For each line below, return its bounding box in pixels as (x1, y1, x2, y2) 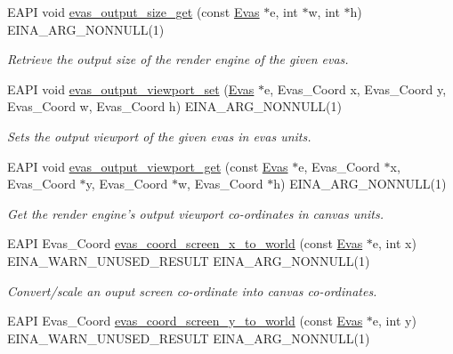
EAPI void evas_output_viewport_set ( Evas (7, 79, 255, 98)
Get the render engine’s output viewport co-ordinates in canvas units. (7, 204, 384, 222)
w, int (308, 3, 340, 20)
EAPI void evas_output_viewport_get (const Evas (7, 157, 288, 175)
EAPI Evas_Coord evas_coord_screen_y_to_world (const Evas (7, 311, 363, 330)
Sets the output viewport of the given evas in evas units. (7, 126, 311, 145)
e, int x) (372, 234, 417, 253)
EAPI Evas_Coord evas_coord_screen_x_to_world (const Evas (7, 234, 363, 253)
